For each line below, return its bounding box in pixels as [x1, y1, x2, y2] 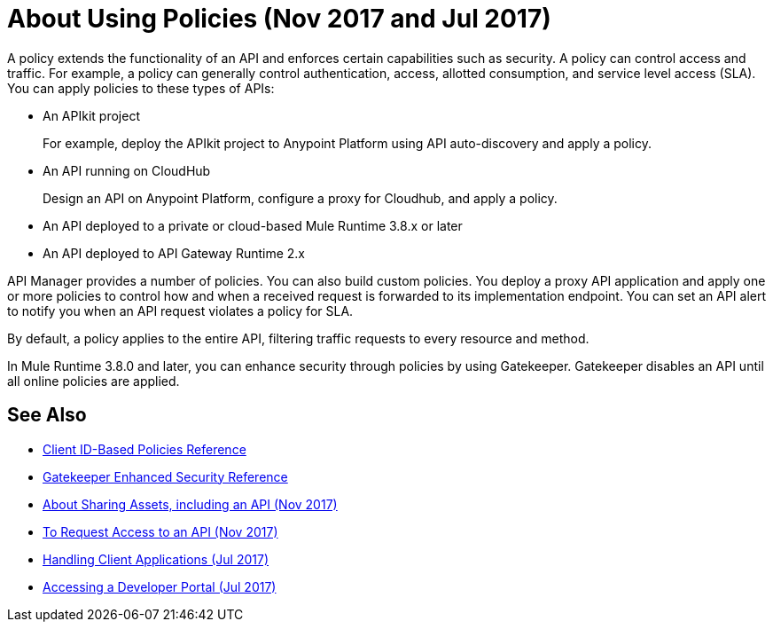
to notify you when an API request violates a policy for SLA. [7, 303, 354, 318]
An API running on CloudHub [43, 162, 211, 178]
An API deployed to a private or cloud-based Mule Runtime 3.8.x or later [43, 217, 463, 233]
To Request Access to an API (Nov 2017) [43, 523, 278, 539]
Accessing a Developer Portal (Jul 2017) [43, 578, 277, 594]
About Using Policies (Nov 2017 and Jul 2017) [7, 4, 551, 34]
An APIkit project [43, 107, 140, 123]
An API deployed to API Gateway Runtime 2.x [43, 245, 306, 261]
